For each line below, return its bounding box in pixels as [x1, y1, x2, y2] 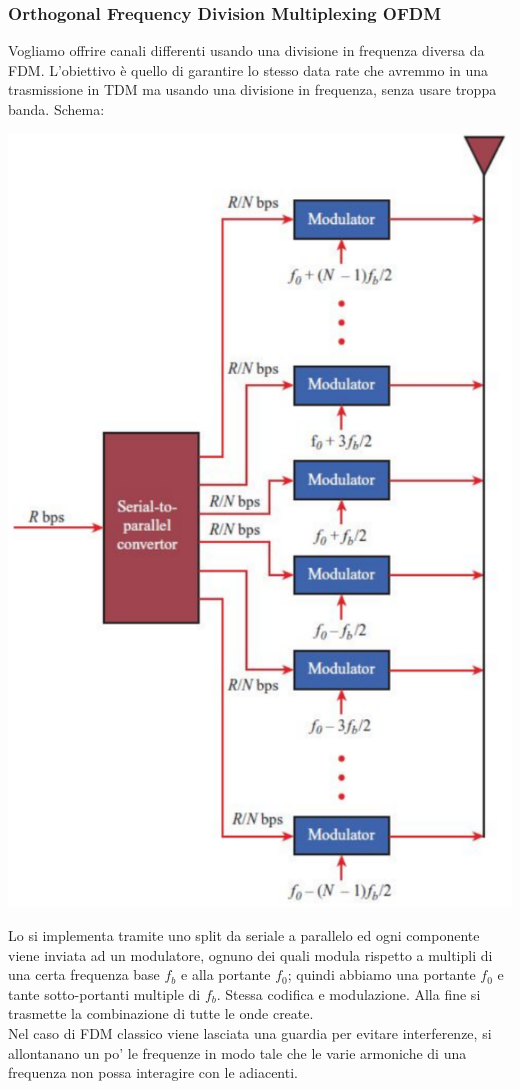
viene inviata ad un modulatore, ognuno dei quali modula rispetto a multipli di [8, 944, 493, 965]
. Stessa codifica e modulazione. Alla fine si [216, 983, 481, 1004]
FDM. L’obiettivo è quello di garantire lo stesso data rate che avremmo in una [8, 59, 489, 80]
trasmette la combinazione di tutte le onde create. [8, 1003, 314, 1024]
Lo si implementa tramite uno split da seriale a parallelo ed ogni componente [8, 924, 480, 945]
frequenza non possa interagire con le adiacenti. [8, 1062, 298, 1083]
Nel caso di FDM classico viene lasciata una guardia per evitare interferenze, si [8, 1022, 492, 1043]
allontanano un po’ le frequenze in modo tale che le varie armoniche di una [8, 1042, 467, 1063]
